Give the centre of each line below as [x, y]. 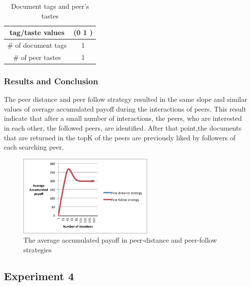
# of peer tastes [37, 57]
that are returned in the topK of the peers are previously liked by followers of [120, 137]
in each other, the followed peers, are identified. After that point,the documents [123, 127]
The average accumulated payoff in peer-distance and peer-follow [120, 240]
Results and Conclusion [51, 81]
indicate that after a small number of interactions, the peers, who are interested [123, 118]
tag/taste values [37, 32]
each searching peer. [34, 147]
